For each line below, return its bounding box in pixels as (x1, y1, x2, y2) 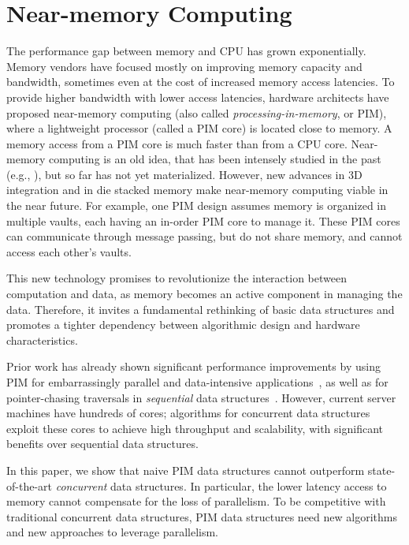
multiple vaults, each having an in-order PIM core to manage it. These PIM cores (6, 212, 400, 229)
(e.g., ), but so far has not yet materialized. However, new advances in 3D (6, 166, 363, 182)
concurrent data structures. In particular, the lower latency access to (55, 477, 387, 494)
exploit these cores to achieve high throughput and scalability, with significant (6, 420, 383, 436)
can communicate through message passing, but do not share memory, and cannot (6, 228, 403, 245)
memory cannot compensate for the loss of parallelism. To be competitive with (6, 493, 386, 510)
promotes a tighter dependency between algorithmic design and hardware (6, 316, 360, 333)
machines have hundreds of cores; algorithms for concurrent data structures (6, 405, 370, 421)
